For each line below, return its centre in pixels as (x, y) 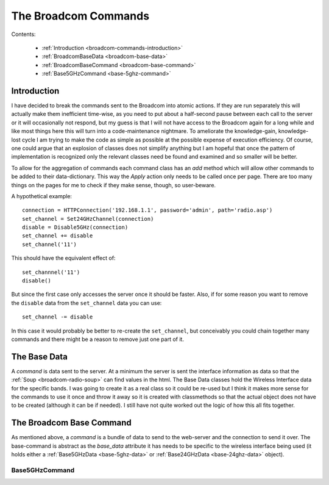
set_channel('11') (50, 244)
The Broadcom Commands (80, 16)
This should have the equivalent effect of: (63, 258)
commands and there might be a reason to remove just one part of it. (97, 339)
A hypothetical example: (42, 196)
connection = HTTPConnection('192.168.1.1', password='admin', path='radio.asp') (147, 210)
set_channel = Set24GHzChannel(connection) (88, 219)
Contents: (23, 34)
